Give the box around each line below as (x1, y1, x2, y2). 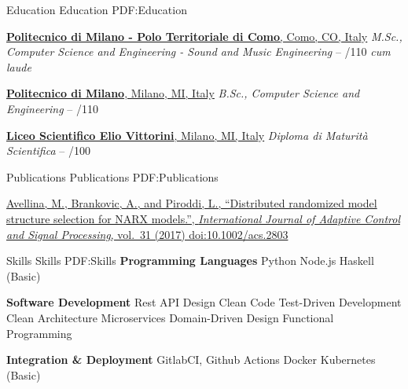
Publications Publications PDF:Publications (6, 168, 219, 185)
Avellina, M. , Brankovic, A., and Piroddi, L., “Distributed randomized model (6, 195, 377, 211)
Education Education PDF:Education (6, 2, 187, 17)
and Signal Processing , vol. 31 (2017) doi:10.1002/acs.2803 (6, 226, 289, 242)
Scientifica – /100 (6, 142, 90, 159)
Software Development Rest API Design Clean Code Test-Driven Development (6, 294, 402, 310)
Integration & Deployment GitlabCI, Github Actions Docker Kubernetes (6, 351, 376, 368)
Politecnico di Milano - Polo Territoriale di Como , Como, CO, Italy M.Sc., (6, 28, 402, 44)
